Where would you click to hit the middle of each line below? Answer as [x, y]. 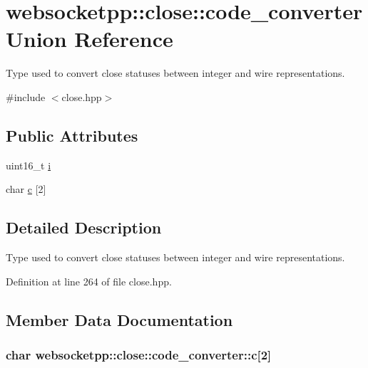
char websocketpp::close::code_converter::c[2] [139, 354]
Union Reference [90, 39]
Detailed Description [84, 227]
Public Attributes [72, 135]
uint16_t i [29, 165]
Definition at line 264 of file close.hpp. [89, 281]
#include [26, 96]
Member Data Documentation [119, 319]
